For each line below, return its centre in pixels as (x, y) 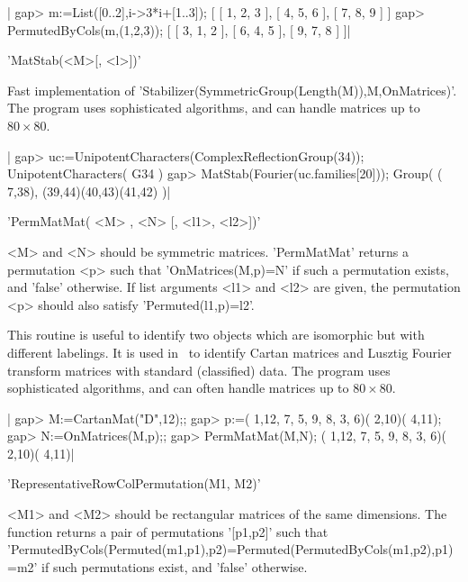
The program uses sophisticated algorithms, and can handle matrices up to (214, 108)
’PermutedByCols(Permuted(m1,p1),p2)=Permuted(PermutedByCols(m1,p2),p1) (230, 549)
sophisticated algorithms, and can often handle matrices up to (178, 388)
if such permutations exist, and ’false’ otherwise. (175, 566)
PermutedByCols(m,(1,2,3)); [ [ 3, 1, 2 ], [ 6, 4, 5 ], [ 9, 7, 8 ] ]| (179, 29)
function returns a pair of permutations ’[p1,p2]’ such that (168, 531)
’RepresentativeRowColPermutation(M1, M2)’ (134, 483)
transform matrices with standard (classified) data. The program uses (199, 370)
